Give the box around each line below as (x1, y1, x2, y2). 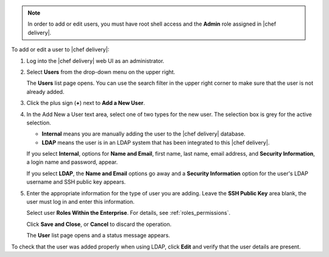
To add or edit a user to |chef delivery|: (11, 46, 110, 53)
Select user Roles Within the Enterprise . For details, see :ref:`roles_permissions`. (26, 209, 231, 217)
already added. (26, 88, 65, 95)
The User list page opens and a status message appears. (26, 232, 171, 239)
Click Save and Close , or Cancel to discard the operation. (26, 220, 172, 228)
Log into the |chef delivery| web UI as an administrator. (26, 57, 164, 64)
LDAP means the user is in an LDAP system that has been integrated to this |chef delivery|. (41, 139, 270, 146)
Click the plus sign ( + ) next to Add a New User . (26, 100, 146, 107)
